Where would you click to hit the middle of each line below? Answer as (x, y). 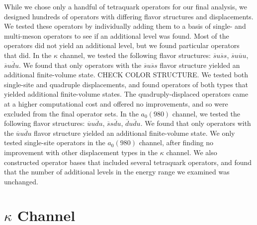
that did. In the (28, 55)
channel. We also (192, 152)
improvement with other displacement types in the (81, 152)
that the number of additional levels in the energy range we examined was (117, 172)
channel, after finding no (176, 142)
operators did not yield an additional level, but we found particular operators (122, 45)
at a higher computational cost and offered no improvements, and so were (116, 103)
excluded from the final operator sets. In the (71, 113)
